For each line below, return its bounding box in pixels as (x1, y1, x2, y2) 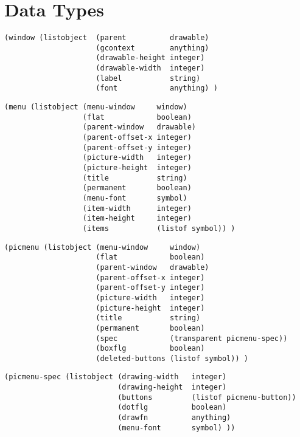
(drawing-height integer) (117, 383, 227, 392)
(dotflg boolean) (117, 403, 227, 412)
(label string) (96, 74, 201, 83)
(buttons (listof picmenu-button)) (117, 393, 296, 402)
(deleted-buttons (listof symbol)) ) (96, 354, 248, 363)
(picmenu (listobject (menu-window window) (4, 243, 201, 252)
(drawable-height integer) (96, 53, 205, 63)
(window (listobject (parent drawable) (4, 33, 209, 43)
